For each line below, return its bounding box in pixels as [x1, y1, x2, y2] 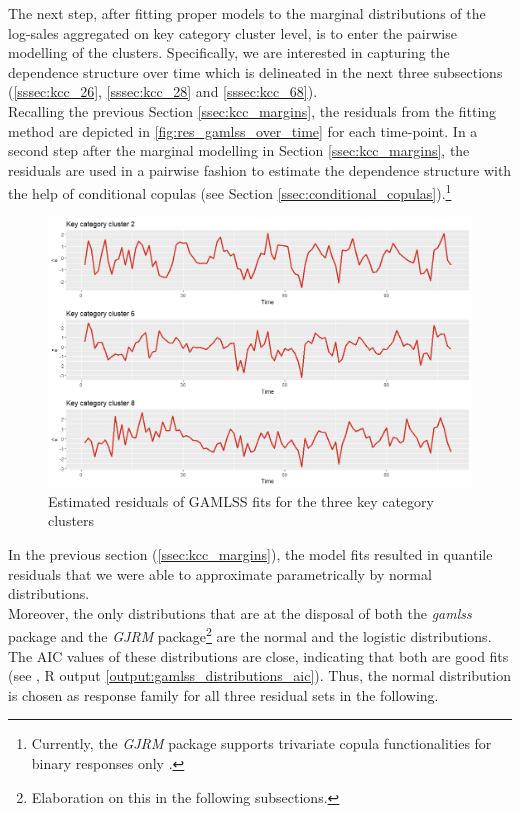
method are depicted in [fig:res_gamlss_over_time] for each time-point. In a [8, 120, 478, 141]
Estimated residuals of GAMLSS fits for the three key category [48, 490, 434, 511]
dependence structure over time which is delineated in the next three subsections [8, 61, 503, 82]
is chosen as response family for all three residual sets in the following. [8, 684, 439, 705]
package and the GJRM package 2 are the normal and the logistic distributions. [8, 623, 492, 646]
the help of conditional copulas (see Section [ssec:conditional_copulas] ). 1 [8, 180, 452, 203]
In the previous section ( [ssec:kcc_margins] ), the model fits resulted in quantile [8, 543, 493, 564]
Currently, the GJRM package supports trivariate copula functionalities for [31, 733, 492, 754]
